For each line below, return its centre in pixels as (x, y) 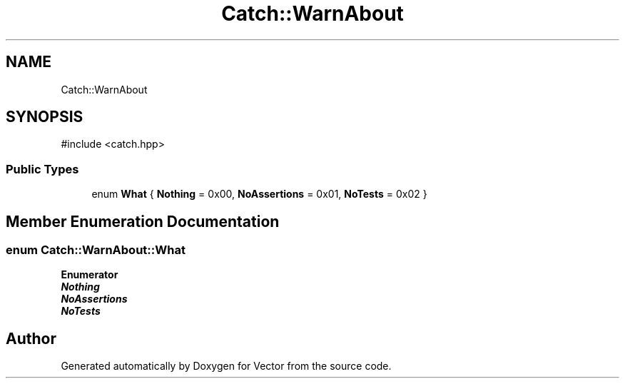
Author (31, 338)
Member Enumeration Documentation (143, 221)
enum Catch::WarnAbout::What (96, 250)
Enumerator (90, 275)
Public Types (42, 169)
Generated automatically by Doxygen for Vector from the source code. (226, 366)
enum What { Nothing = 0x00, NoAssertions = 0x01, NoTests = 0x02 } (259, 194)
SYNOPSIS (45, 117)
